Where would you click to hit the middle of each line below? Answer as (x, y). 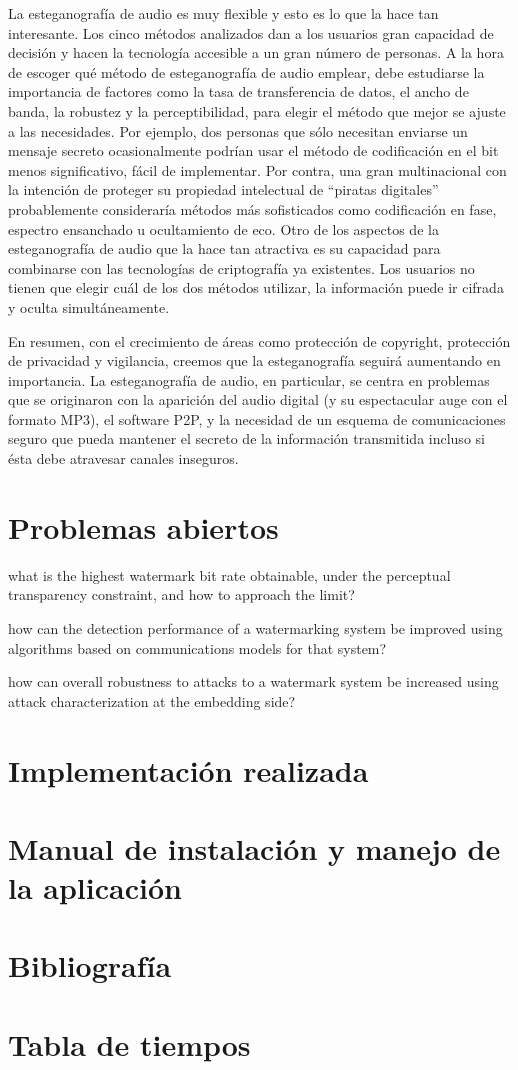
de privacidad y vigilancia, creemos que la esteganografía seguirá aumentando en (254, 360)
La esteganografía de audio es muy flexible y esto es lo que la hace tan (223, 13)
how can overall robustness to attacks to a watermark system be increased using (253, 681)
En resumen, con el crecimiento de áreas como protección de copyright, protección (259, 340)
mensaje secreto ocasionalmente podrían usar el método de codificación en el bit (253, 150)
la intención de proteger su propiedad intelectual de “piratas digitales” (223, 189)
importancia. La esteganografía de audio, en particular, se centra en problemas (249, 379)
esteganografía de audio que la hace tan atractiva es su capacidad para (224, 248)
